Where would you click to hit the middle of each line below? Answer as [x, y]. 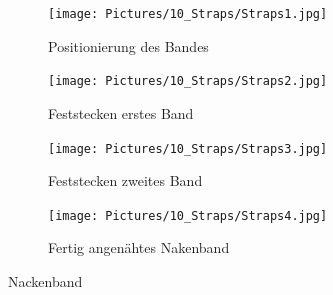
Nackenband [45, 281]
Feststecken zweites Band [125, 180]
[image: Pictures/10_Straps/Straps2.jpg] [188, 81]
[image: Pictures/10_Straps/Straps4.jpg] [188, 215]
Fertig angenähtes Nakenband [139, 247]
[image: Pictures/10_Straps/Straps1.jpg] [188, 14]
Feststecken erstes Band [121, 112]
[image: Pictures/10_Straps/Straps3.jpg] [188, 148]
